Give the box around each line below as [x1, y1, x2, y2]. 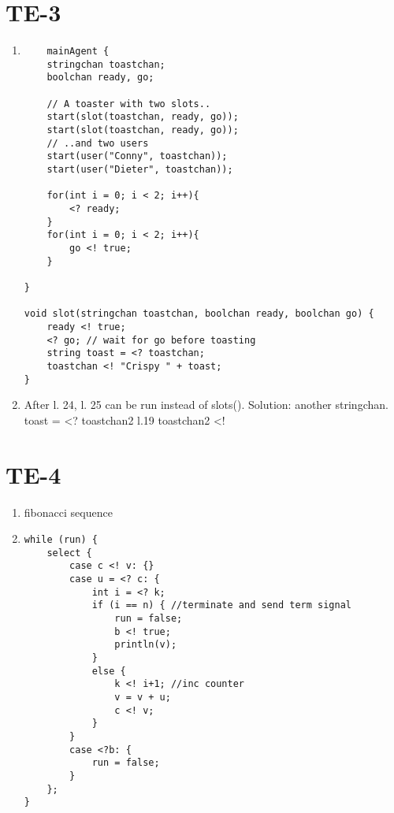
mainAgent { [46, 46, 110, 58]
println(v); [114, 639, 177, 651]
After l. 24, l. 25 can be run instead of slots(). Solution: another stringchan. [24, 396, 388, 413]
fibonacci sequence [24, 503, 113, 520]
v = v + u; [114, 691, 171, 703]
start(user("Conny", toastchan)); [46, 150, 228, 162]
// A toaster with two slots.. [46, 98, 211, 110]
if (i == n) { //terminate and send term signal [91, 600, 352, 611]
